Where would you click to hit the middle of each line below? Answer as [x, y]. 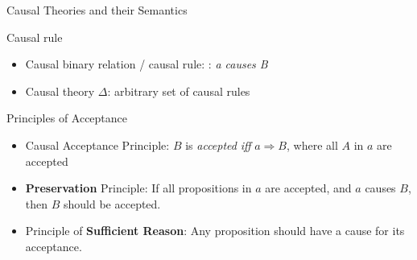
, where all [312, 144]
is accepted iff [218, 144]
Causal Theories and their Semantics [97, 10]
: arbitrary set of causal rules [179, 91]
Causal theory [60, 91]
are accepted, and [308, 188]
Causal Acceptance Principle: [97, 144]
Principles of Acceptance [67, 118]
